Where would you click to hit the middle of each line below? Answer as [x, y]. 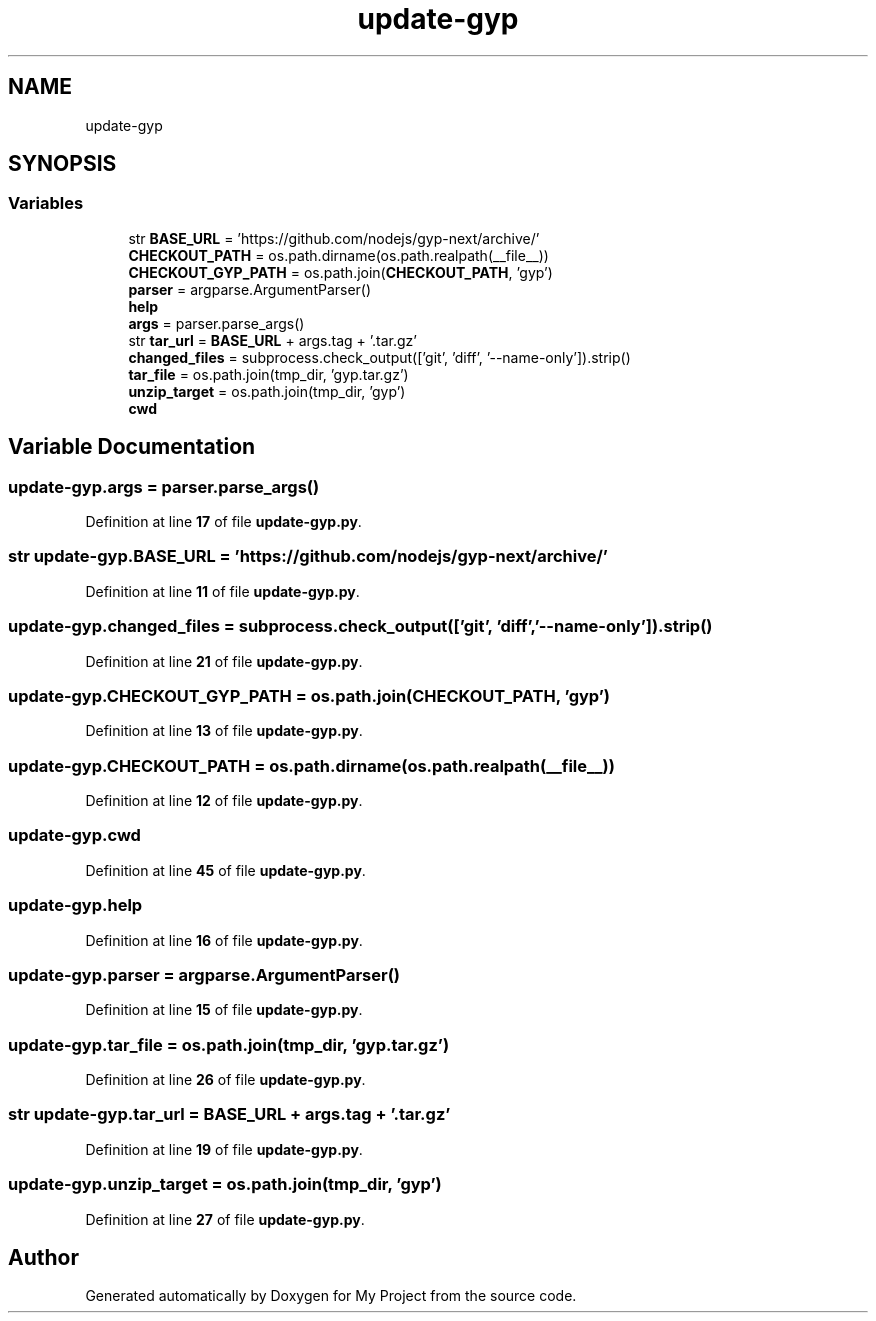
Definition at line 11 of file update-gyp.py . [222, 591]
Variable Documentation [132, 447]
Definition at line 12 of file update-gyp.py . [224, 801]
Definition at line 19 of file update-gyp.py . [224, 1149]
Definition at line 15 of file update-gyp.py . [224, 1010]
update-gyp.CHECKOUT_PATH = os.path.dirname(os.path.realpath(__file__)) [311, 765]
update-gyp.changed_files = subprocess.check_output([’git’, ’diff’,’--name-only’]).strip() [360, 626]
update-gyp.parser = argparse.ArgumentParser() [204, 974]
